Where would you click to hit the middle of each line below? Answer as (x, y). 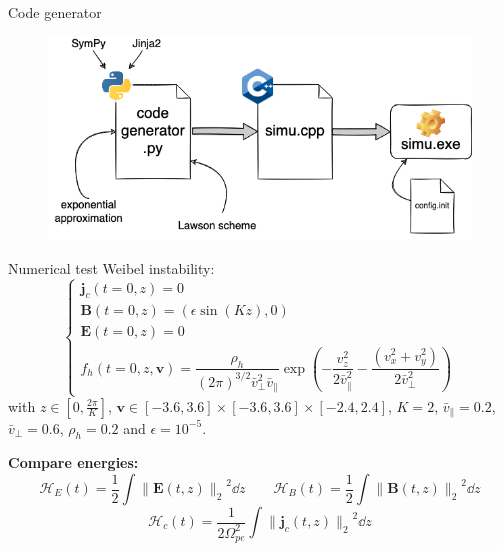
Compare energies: (73, 462)
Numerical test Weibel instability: (111, 267)
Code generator (55, 12)
